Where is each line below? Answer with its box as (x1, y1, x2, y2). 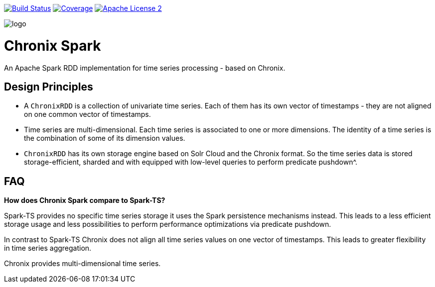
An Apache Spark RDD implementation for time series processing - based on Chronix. (4, 63, 286, 72)
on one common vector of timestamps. (24, 110, 151, 119)
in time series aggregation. (4, 244, 92, 253)
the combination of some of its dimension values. (24, 134, 185, 143)
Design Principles (4, 80, 93, 93)
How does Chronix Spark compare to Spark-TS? (4, 196, 165, 205)
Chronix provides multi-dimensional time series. (4, 259, 161, 268)
